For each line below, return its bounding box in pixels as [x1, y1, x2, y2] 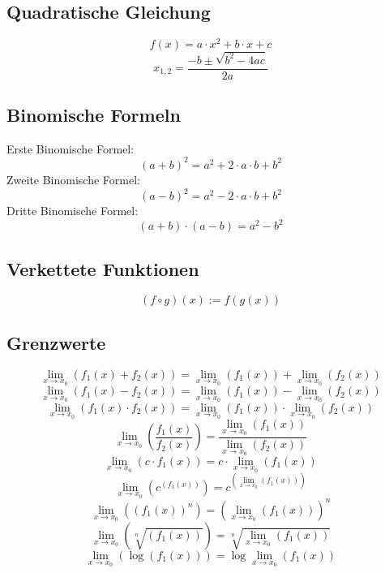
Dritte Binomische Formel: [6, 202, 139, 219]
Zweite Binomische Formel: [6, 170, 140, 187]
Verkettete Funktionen [6, 256, 199, 281]
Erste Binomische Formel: [6, 140, 135, 157]
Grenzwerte [6, 330, 106, 355]
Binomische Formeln [6, 102, 181, 127]
